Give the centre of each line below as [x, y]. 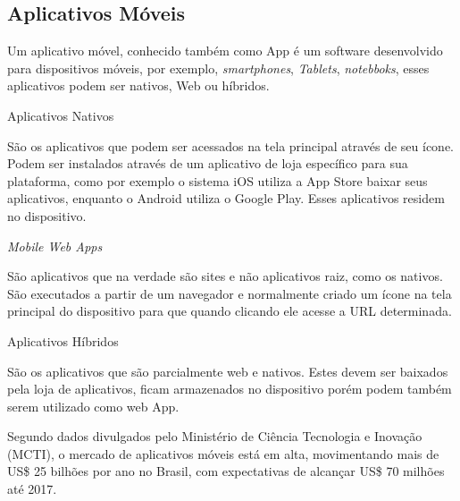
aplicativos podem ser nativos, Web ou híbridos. [138, 85]
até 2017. [32, 489]
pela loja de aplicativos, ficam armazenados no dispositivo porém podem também [230, 389]
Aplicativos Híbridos [63, 340]
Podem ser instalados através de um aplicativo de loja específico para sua [208, 163]
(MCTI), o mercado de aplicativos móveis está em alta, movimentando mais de [223, 453]
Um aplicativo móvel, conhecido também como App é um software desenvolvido [225, 51]
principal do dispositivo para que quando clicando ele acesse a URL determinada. [230, 311]
